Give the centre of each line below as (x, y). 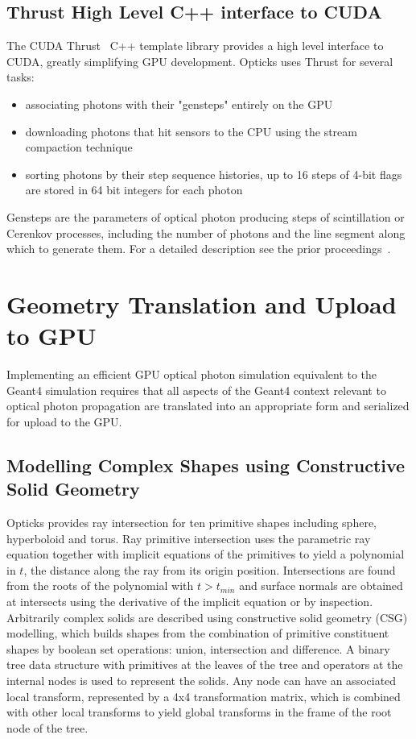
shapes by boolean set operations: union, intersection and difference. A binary (198, 648)
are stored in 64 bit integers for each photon (134, 190)
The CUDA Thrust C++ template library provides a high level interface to (195, 46)
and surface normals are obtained (321, 585)
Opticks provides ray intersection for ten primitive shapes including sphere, (192, 523)
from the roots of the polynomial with (100, 585)
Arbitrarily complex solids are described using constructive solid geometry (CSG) (207, 617)
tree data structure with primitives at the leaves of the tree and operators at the (205, 664)
